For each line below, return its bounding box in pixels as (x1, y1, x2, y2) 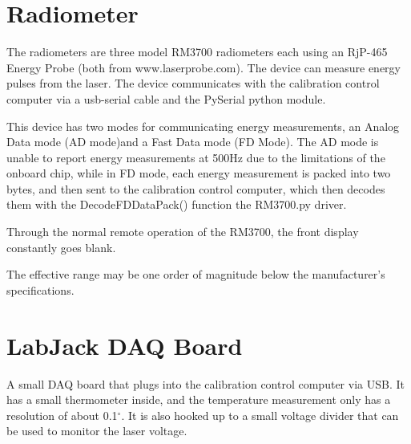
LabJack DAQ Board (6, 328, 243, 361)
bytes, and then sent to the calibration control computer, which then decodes (6, 180, 385, 197)
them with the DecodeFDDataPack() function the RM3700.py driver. (6, 196, 347, 213)
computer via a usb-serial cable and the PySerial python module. (6, 90, 326, 107)
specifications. (6, 281, 75, 298)
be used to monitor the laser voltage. (6, 422, 187, 439)
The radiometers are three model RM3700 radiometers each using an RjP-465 (6, 43, 388, 60)
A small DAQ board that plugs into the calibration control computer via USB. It (6, 375, 405, 392)
